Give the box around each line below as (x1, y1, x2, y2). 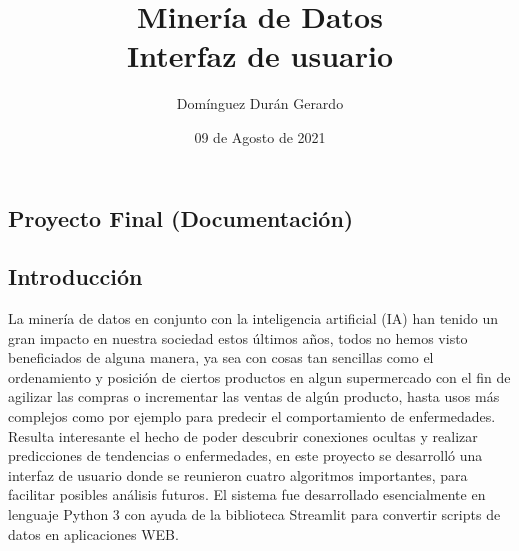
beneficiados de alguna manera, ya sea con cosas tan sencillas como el (8, 347, 434, 368)
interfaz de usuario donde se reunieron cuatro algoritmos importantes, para (8, 464, 468, 485)
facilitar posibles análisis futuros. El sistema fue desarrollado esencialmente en (8, 484, 486, 505)
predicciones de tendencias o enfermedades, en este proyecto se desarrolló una (8, 445, 483, 466)
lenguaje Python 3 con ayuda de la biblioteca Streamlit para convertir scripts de (8, 504, 501, 525)
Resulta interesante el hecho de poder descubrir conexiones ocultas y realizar (8, 425, 478, 446)
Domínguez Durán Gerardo (176, 93, 344, 114)
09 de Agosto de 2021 (194, 126, 326, 147)
